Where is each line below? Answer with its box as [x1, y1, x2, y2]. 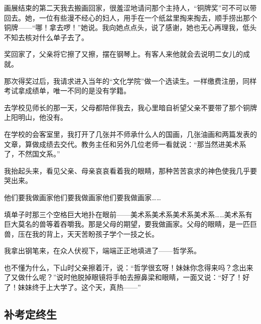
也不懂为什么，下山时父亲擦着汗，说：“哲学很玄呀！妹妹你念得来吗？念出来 [4, 262, 253, 272]
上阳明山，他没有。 [4, 112, 67, 122]
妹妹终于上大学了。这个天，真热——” [18, 282, 141, 292]
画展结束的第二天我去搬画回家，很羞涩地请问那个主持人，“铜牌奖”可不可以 [4, 3, 250, 13]
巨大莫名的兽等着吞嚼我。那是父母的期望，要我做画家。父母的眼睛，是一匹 [4, 219, 250, 229]
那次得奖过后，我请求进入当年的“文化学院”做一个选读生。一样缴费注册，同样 [4, 75, 257, 86]
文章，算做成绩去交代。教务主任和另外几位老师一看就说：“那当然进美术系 [4, 138, 246, 149]
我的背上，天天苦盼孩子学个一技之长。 [32, 228, 159, 239]
